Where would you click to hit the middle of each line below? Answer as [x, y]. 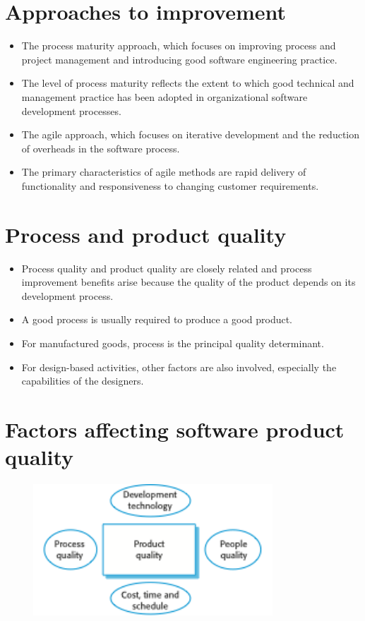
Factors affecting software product [175, 429]
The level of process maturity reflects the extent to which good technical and [188, 83]
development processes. [71, 110]
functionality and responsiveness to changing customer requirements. [170, 185]
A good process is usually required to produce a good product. [157, 319]
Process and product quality [146, 234]
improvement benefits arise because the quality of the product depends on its [189, 282]
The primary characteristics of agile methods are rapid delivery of [164, 172]
